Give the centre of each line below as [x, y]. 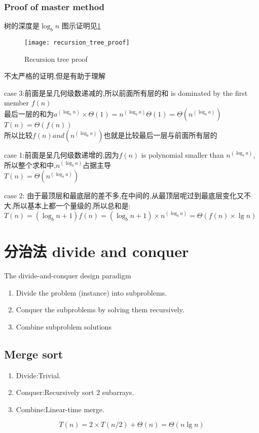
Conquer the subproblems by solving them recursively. [100, 310]
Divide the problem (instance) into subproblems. [91, 292]
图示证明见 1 [81, 26]
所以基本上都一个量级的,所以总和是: [72, 205]
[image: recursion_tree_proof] [77, 43]
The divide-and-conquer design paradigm [68, 276]
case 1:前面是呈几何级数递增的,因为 [62, 155]
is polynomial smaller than [182, 155]
